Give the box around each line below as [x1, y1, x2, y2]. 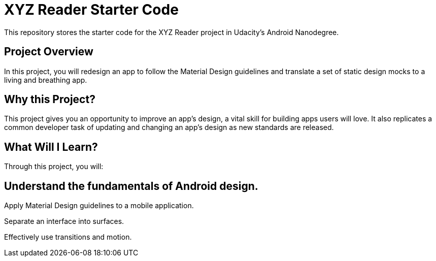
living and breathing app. [4, 75, 87, 84]
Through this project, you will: [4, 162, 104, 171]
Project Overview [4, 45, 93, 58]
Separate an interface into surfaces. [4, 217, 124, 226]
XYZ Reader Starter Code [4, 1, 179, 18]
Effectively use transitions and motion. [4, 233, 132, 242]
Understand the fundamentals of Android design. [4, 179, 258, 192]
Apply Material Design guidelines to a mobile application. [4, 201, 194, 210]
